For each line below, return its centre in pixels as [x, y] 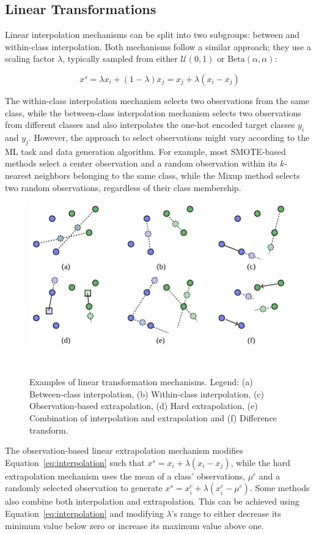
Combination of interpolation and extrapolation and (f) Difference [153, 418]
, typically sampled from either [120, 58]
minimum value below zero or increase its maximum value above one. [134, 525]
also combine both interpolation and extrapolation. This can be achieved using [152, 501]
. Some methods [280, 488]
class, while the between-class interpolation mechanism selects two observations [153, 112]
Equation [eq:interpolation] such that [75, 462]
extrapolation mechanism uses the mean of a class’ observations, [125, 476]
